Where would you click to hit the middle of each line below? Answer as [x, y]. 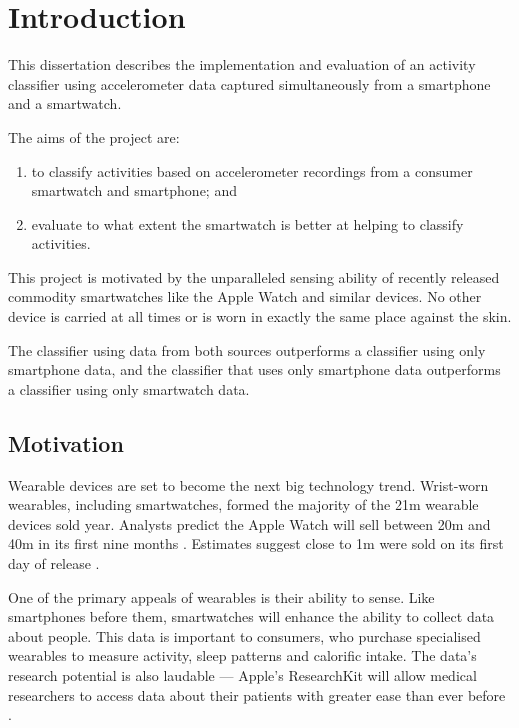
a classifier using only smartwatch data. [129, 388]
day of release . [54, 563]
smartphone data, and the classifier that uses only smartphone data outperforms [254, 369]
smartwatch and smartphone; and [134, 190]
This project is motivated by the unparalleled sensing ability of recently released [254, 276]
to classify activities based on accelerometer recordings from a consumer [252, 170]
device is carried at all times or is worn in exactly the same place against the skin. [260, 316]
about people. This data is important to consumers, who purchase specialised [244, 635]
